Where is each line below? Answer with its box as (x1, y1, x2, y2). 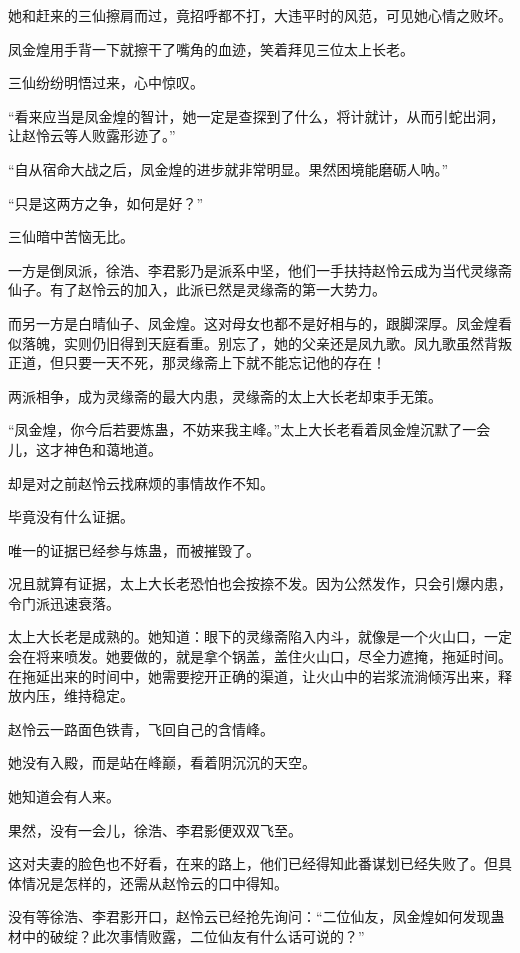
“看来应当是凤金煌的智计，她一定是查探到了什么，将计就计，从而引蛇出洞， (8, 105, 505, 126)
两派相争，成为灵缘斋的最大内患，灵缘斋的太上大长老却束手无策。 (8, 385, 442, 406)
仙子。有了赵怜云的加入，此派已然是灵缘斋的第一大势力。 (8, 279, 386, 300)
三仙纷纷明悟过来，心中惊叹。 (8, 72, 204, 93)
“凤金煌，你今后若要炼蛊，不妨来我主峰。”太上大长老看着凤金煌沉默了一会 (8, 419, 491, 440)
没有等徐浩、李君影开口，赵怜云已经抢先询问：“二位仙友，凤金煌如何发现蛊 (8, 906, 505, 927)
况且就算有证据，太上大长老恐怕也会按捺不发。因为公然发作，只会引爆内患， (8, 573, 512, 594)
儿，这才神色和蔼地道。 (8, 438, 162, 459)
